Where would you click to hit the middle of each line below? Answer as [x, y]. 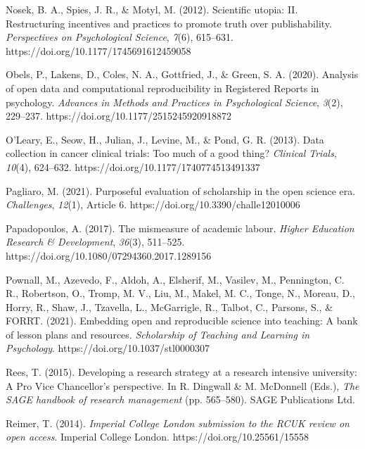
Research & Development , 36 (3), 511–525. [95, 242]
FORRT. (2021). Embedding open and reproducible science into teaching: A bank [182, 321]
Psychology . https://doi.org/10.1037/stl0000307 [108, 348]
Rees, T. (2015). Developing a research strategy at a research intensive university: [181, 372]
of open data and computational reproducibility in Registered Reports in [162, 88]
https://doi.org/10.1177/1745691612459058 [98, 50]
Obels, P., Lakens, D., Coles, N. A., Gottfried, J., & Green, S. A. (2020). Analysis [182, 74]
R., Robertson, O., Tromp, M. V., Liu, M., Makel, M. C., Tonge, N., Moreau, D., [180, 293]
